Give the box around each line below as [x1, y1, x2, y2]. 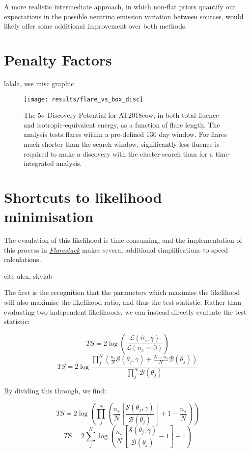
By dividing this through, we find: [4, 386, 107, 396]
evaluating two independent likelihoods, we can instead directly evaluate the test [4, 306, 247, 317]
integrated [24, 158, 54, 168]
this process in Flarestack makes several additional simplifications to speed [4, 244, 228, 255]
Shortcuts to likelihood [4, 187, 162, 207]
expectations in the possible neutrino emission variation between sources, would [4, 11, 244, 21]
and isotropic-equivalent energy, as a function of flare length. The [24, 119, 220, 129]
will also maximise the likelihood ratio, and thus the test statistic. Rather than [4, 297, 241, 307]
